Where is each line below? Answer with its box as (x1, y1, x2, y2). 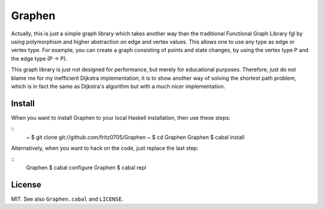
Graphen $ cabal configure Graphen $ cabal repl (26, 163, 146, 171)
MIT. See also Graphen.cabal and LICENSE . (11, 195, 124, 202)
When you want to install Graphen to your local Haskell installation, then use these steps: (11, 114, 231, 121)
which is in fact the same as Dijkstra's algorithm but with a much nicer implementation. (11, 83, 226, 90)
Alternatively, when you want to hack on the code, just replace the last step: (11, 144, 199, 152)
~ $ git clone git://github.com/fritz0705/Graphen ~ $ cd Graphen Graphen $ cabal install (26, 134, 245, 141)
